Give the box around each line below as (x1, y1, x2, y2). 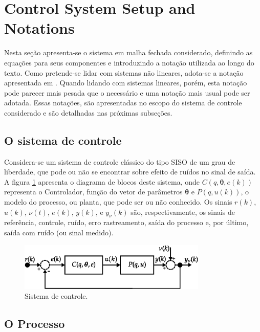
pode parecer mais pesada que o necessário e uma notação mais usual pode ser (4, 87, 250, 98)
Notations (4, 17, 75, 38)
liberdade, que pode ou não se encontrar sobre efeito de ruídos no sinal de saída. (4, 166, 256, 177)
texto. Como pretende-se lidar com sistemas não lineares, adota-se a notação (4, 67, 244, 78)
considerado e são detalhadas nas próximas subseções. (4, 107, 172, 118)
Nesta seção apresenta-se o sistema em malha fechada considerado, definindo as (4, 47, 253, 58)
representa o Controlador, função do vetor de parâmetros (4, 186, 183, 197)
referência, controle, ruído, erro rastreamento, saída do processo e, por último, (4, 217, 249, 228)
